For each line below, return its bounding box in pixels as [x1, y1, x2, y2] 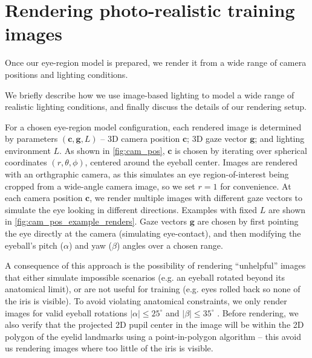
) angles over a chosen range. [117, 238, 223, 251]
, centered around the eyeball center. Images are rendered [85, 156, 298, 168]
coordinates [5, 156, 47, 168]
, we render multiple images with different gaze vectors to [89, 191, 303, 204]
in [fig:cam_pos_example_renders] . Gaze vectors [5, 215, 187, 228]
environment [5, 144, 51, 156]
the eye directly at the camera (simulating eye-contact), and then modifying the [5, 227, 301, 240]
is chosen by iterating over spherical [175, 144, 307, 156]
